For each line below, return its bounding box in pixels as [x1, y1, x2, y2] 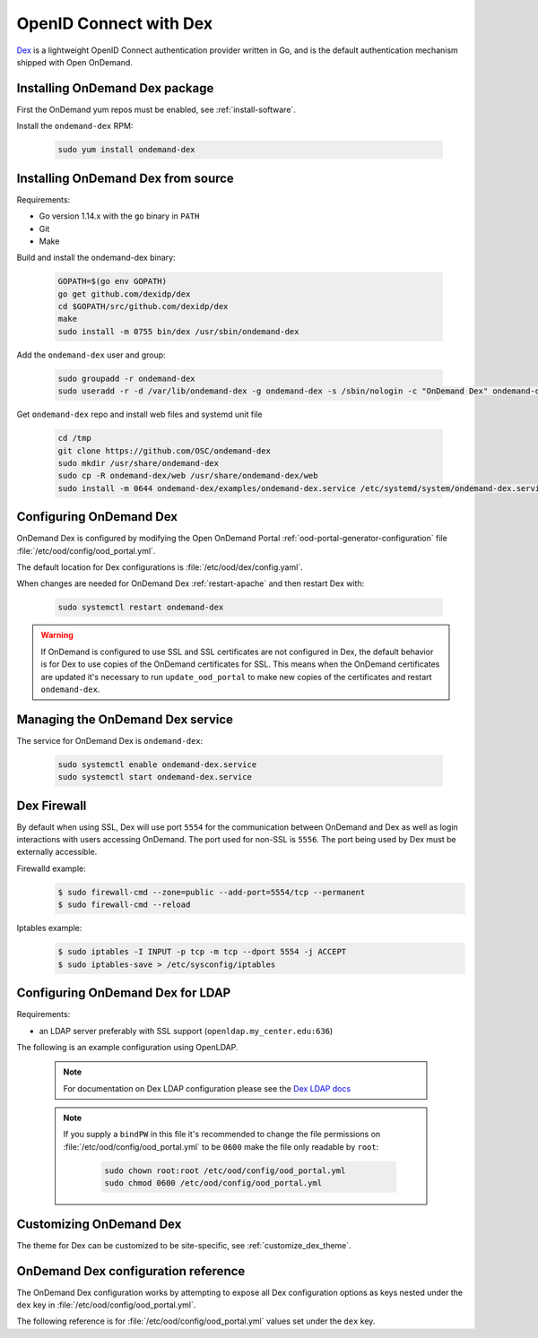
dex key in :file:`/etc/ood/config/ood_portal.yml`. [16, 1299, 196, 1310]
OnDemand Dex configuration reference [16, 1264, 246, 1279]
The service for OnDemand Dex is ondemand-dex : [16, 735, 204, 746]
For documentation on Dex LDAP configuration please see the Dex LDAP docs [63, 1083, 351, 1093]
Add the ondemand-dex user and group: [16, 350, 166, 360]
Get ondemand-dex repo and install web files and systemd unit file [16, 409, 263, 420]
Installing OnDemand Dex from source [16, 170, 235, 186]
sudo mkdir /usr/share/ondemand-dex [57, 458, 220, 468]
